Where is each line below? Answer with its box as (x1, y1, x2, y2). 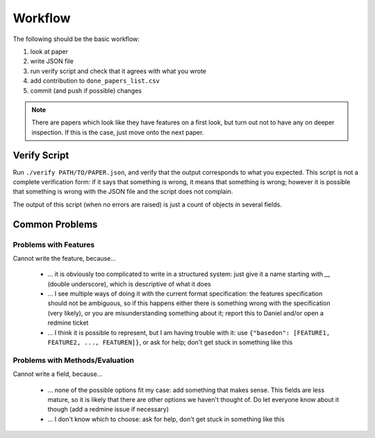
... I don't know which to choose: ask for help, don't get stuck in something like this (47, 414, 285, 423)
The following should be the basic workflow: (12, 35, 140, 43)
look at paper (30, 47, 69, 56)
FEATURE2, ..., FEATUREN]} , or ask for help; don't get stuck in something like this (47, 338, 293, 347)
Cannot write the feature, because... (12, 254, 116, 262)
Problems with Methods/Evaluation (12, 355, 135, 365)
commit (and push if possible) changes (30, 86, 142, 95)
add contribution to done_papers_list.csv (30, 76, 160, 85)
